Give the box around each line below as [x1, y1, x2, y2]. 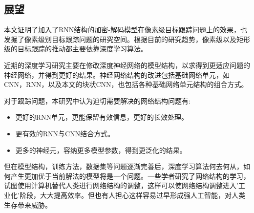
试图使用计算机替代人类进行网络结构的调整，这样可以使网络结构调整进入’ [4, 180, 238, 191]
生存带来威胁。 [4, 199, 52, 210]
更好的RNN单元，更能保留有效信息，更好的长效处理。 [15, 112, 189, 122]
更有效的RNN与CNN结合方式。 [15, 128, 115, 138]
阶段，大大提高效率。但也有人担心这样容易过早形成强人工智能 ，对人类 [19, 190, 245, 200]
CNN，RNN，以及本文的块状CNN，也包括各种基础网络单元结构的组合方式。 [4, 79, 248, 89]
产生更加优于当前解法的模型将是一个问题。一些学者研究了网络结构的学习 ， [10, 170, 250, 181]
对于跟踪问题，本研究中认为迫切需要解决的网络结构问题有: [4, 95, 190, 106]
